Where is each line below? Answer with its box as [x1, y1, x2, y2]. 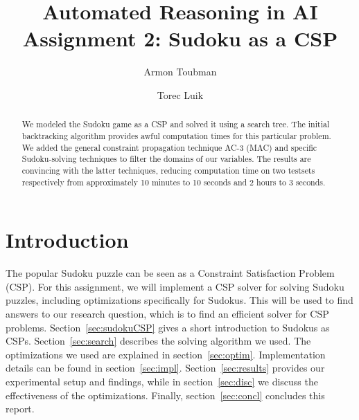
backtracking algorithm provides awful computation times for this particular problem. [21, 129, 331, 141]
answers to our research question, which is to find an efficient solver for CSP [6, 306, 329, 320]
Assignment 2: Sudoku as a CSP [22, 24, 338, 53]
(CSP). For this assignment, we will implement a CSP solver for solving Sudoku [6, 279, 344, 293]
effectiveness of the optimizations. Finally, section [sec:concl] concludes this [6, 387, 325, 402]
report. [6, 401, 35, 416]
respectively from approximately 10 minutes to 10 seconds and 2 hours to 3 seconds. [21, 176, 326, 188]
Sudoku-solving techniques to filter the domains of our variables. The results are [21, 153, 311, 165]
